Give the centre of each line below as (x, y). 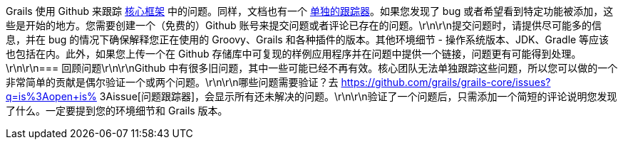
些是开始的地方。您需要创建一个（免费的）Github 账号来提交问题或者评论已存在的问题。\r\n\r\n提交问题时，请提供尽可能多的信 (304, 25)
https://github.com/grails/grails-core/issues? (446, 82)
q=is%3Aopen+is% (51, 96)
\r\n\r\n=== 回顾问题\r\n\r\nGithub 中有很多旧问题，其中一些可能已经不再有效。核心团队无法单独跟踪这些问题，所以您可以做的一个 (312, 68)
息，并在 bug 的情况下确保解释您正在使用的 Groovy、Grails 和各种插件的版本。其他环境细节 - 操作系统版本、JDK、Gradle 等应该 (308, 39)
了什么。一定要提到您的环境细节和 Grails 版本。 (117, 111)
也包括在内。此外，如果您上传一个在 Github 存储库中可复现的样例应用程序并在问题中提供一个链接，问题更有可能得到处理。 (294, 54)
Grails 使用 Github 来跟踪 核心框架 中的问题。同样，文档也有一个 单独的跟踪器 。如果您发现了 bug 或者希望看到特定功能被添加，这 (310, 11)
